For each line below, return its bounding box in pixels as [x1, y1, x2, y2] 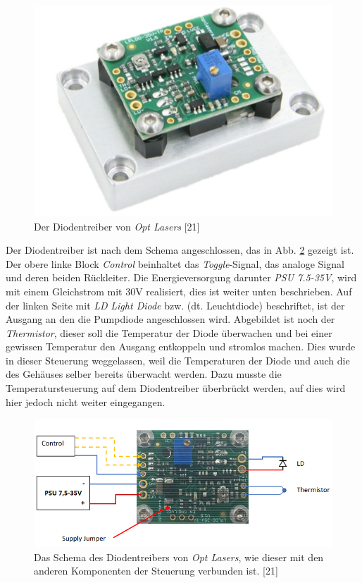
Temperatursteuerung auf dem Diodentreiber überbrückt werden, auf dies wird [6, 381, 346, 395]
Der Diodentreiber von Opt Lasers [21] [34, 219, 200, 233]
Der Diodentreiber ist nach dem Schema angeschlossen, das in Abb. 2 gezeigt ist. [6, 243, 354, 257]
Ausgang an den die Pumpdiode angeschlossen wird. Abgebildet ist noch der [6, 312, 335, 326]
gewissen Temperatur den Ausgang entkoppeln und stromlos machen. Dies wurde [6, 339, 356, 354]
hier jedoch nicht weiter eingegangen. [6, 394, 166, 409]
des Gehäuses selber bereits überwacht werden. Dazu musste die [6, 367, 282, 381]
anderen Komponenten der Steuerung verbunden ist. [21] [34, 563, 278, 578]
